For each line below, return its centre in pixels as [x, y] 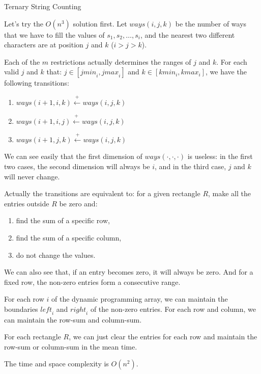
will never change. [32, 176]
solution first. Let [100, 23]
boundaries [21, 309]
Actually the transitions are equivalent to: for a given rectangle [102, 193]
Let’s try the [24, 23]
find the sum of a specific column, [69, 237]
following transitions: [37, 83]
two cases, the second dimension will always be [77, 166]
